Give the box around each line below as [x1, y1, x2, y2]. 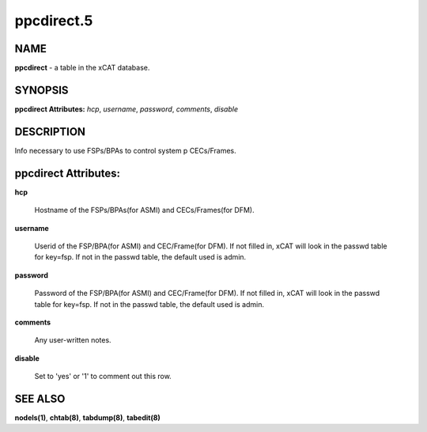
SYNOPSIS [14, 83, 69, 97]
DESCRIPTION [14, 125, 86, 138]
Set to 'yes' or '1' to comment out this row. [34, 372, 172, 381]
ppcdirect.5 [14, 12, 93, 29]
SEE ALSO [14, 392, 66, 405]
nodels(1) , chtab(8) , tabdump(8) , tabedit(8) [14, 412, 161, 423]
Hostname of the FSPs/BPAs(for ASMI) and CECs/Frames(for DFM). [34, 206, 255, 215]
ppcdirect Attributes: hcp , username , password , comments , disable [14, 104, 239, 114]
